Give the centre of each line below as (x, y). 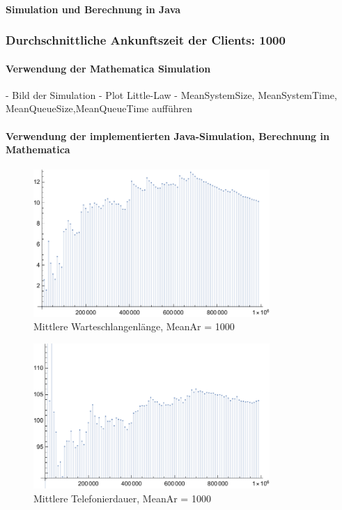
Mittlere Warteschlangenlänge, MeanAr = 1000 (134, 326)
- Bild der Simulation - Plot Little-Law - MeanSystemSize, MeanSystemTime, (171, 94)
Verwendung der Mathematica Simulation (108, 68)
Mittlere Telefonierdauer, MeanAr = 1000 (122, 498)
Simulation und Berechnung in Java (93, 9)
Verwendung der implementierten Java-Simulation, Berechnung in (168, 136)
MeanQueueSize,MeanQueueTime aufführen (99, 108)
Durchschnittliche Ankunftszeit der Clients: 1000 (146, 40)
